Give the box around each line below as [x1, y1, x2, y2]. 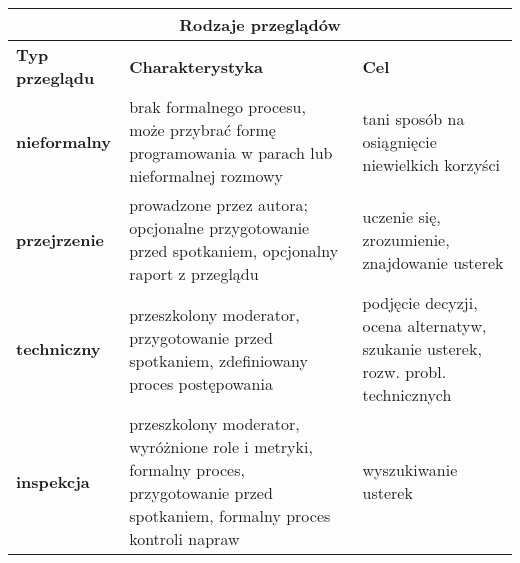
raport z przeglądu [129, 262, 259, 285]
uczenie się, [362, 204, 441, 228]
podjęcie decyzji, [362, 291, 478, 314]
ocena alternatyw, [362, 314, 487, 337]
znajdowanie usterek [362, 250, 504, 274]
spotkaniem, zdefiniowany [129, 348, 308, 372]
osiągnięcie [362, 129, 437, 153]
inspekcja [16, 469, 90, 493]
